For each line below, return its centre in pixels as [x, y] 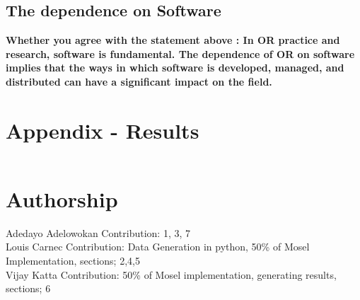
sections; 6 [28, 288]
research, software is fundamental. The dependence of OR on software [180, 53]
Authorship [62, 198]
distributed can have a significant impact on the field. [139, 81]
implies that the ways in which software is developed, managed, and [175, 68]
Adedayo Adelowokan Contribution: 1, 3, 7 [98, 232]
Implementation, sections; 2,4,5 [73, 261]
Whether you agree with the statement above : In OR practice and [173, 40]
